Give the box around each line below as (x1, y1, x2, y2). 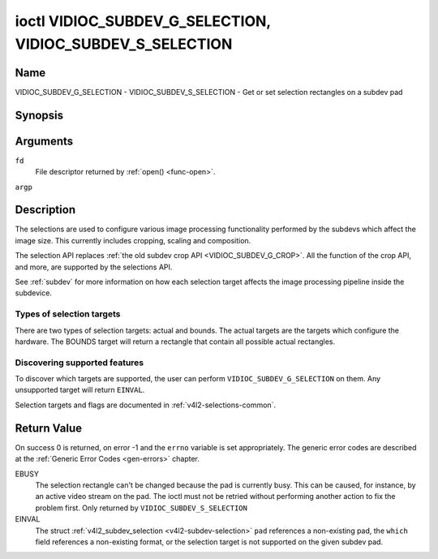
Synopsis (15, 108, 64, 122)
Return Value (15, 421, 83, 435)
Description (15, 203, 76, 217)
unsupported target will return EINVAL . (15, 385, 145, 395)
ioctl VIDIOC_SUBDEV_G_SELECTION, (15, 12, 271, 30)
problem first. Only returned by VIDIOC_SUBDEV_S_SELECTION (35, 503, 247, 513)
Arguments (15, 134, 74, 148)
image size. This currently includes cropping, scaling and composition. (15, 235, 251, 245)
